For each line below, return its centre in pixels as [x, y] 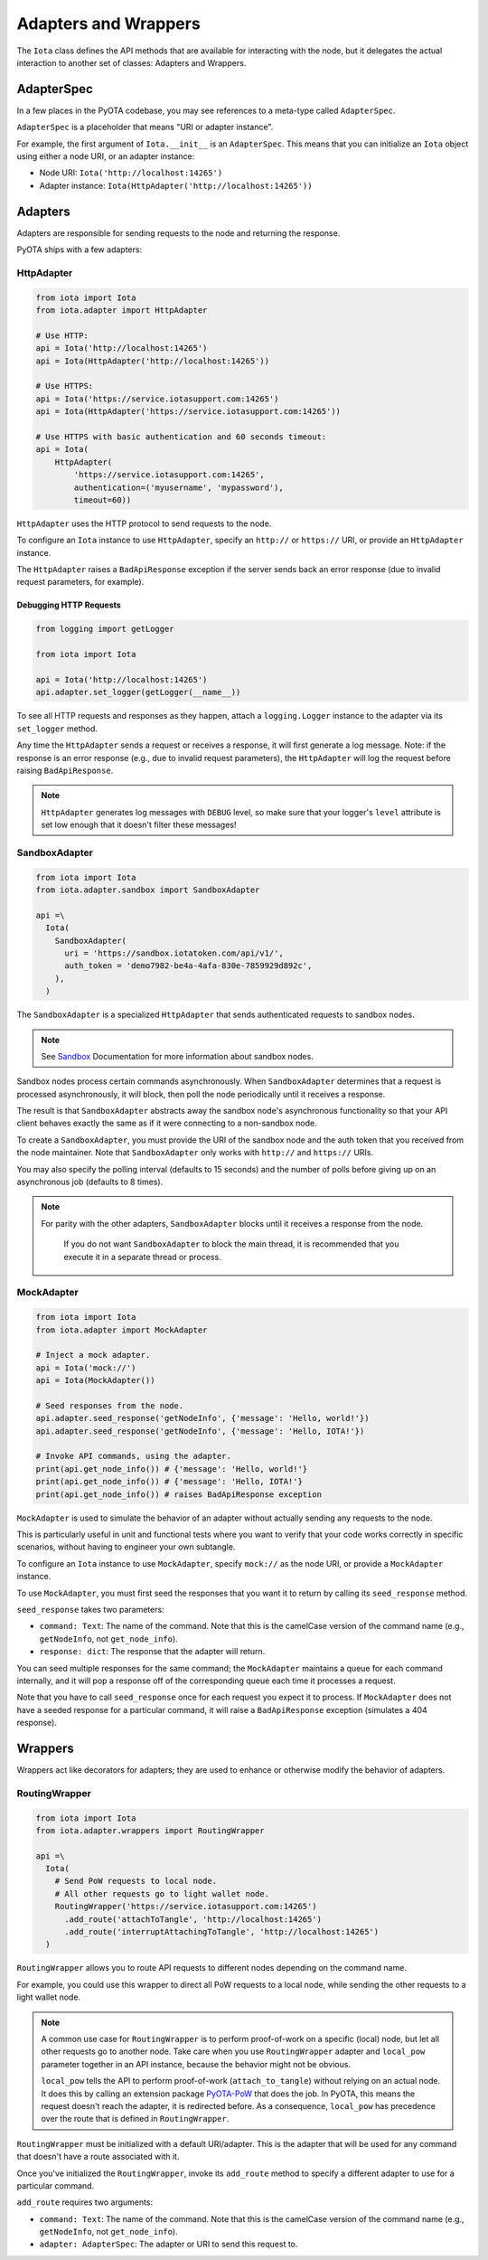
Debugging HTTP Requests [69, 605]
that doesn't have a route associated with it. [98, 2157]
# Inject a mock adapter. [93, 1355]
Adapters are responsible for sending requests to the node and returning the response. [178, 233]
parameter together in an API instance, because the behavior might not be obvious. [196, 2064]
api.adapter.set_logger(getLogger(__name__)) [138, 692]
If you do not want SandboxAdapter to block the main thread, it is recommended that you [231, 1244]
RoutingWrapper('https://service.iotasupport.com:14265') [186, 1907]
